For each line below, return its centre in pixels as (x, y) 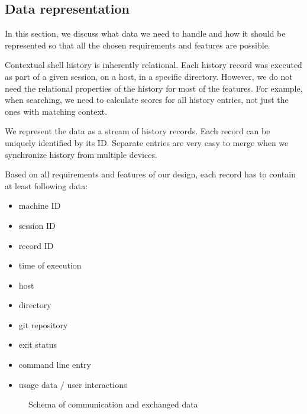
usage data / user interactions (73, 384)
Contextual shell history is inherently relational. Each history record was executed (153, 65)
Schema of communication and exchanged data (113, 404)
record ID (36, 245)
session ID (37, 225)
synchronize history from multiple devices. (81, 154)
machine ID (40, 206)
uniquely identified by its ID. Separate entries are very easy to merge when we (147, 142)
